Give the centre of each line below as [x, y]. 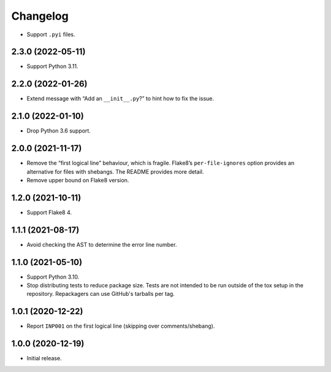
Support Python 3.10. [53, 277]
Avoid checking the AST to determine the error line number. [102, 244]
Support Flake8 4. [49, 212]
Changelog [40, 16]
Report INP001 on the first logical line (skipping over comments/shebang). [121, 326]
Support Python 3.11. [52, 66]
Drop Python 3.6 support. [59, 131]
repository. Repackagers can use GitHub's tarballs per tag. [101, 294]
